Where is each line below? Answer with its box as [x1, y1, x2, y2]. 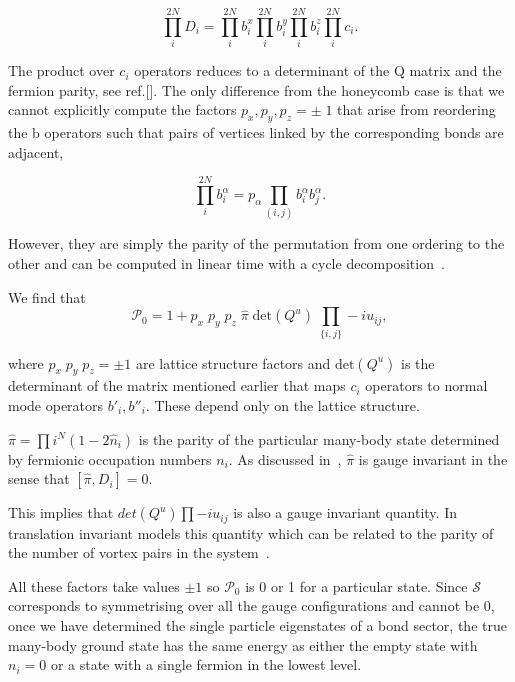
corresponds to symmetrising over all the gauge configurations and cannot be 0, [8, 595, 495, 616]
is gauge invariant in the [358, 448, 508, 469]
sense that [8, 468, 70, 489]
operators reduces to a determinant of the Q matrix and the [134, 60, 502, 81]
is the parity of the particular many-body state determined [138, 428, 500, 449]
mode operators [8, 394, 104, 415]
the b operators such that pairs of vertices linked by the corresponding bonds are [8, 122, 504, 143]
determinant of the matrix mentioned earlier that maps [8, 375, 346, 396]
